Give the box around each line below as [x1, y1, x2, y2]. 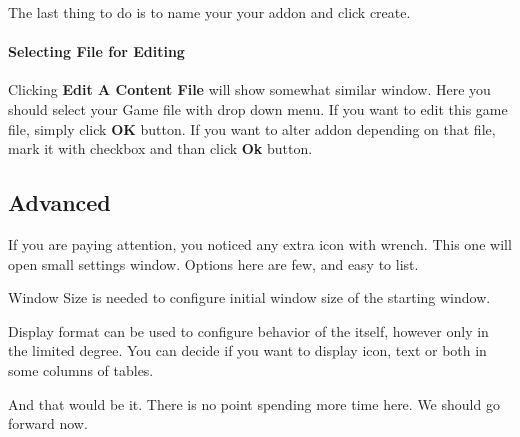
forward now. [8, 413, 88, 434]
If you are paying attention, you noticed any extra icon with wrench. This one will [8, 233, 512, 254]
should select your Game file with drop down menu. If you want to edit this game [8, 98, 508, 119]
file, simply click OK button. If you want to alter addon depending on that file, [8, 118, 496, 139]
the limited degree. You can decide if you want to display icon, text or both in [8, 340, 487, 361]
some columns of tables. [8, 359, 154, 380]
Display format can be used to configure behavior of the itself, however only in [8, 320, 489, 341]
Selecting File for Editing [8, 41, 185, 62]
